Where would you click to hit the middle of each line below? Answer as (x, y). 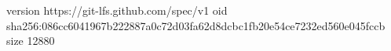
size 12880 (31, 41)
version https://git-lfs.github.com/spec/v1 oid (117, 10)
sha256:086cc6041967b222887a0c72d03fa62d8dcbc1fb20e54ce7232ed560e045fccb (196, 25)
